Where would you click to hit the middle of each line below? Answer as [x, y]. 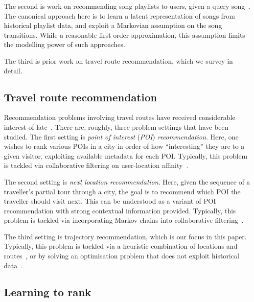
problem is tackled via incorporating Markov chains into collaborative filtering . [124, 220]
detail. [13, 70]
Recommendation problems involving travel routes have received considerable [120, 117]
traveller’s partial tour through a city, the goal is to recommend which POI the [122, 191]
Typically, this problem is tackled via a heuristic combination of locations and [121, 246]
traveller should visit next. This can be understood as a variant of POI [110, 201]
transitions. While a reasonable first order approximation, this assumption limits [125, 35]
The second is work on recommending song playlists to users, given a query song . [127, 6]
